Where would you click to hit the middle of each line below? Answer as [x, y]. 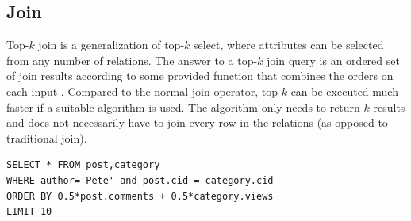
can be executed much [344, 91]
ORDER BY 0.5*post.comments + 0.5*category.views [140, 196]
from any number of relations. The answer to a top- [132, 60]
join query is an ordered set [333, 60]
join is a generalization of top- [111, 45]
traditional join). [47, 137]
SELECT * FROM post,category [83, 165]
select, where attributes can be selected [289, 45]
